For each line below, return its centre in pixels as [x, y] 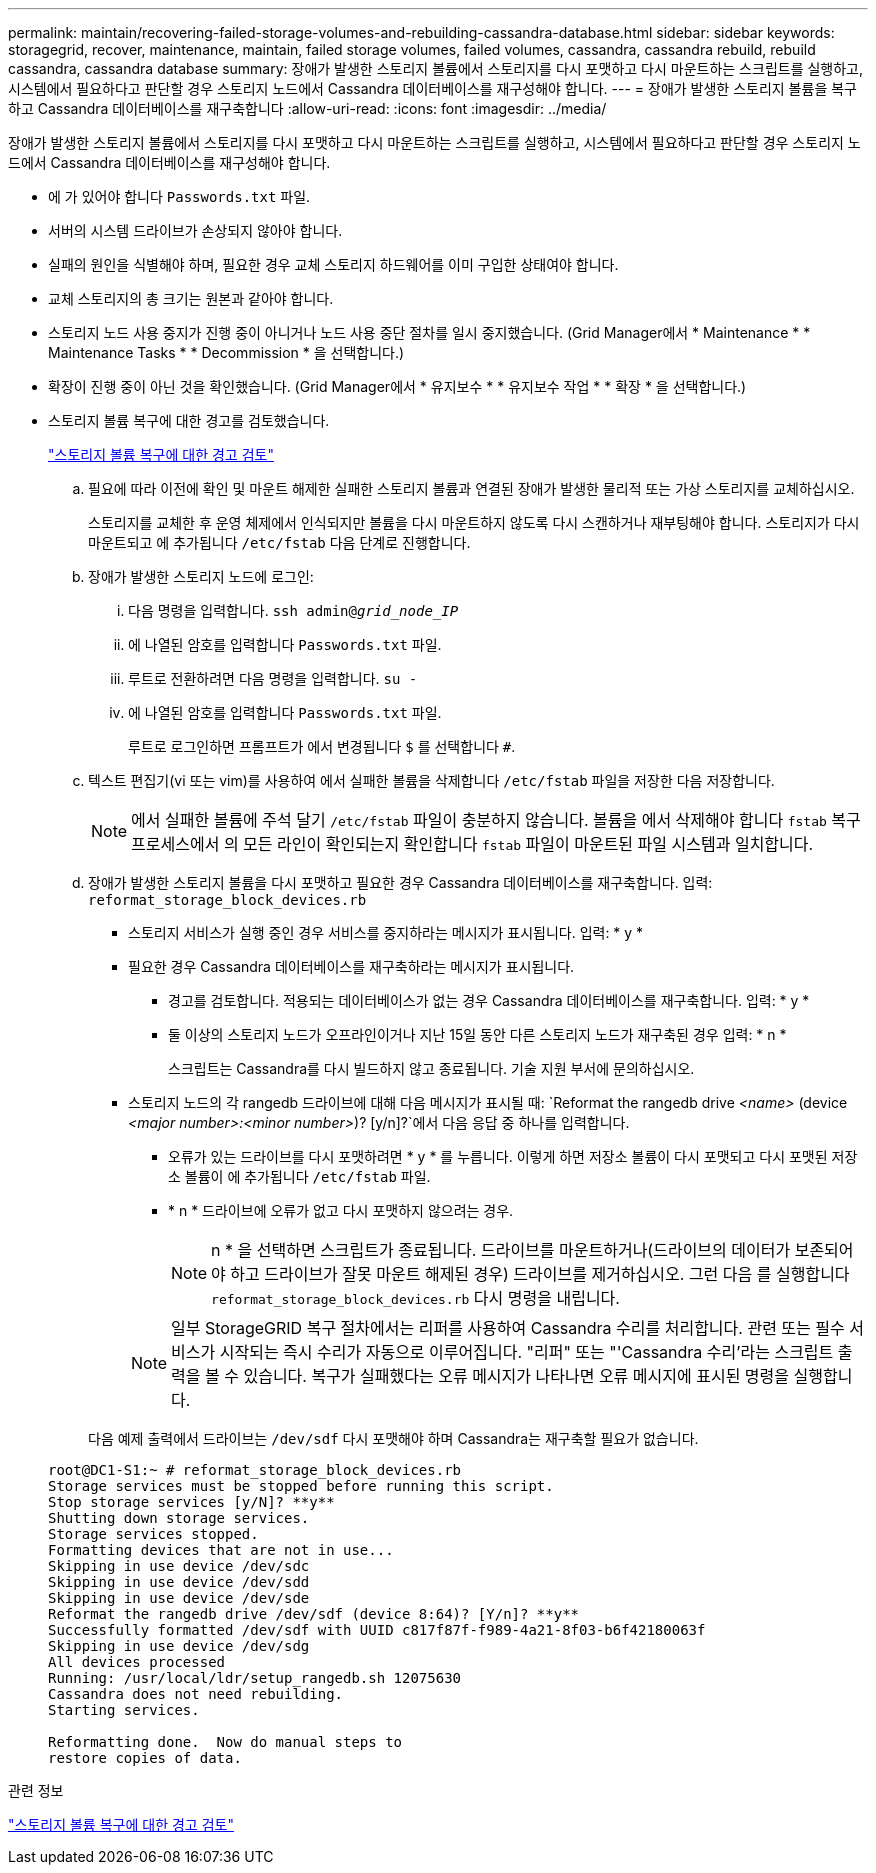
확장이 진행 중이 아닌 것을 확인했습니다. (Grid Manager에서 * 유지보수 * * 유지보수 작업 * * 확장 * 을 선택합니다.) [397, 386]
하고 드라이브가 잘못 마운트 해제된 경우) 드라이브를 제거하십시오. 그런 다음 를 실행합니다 [540, 1274]
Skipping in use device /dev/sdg [179, 1646]
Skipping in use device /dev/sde [179, 1598]
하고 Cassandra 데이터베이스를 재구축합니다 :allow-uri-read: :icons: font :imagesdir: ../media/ [307, 108]
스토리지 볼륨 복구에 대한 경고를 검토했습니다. [189, 420]
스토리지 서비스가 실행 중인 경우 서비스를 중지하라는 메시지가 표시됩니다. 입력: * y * [386, 932]
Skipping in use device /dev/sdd [179, 1582]
